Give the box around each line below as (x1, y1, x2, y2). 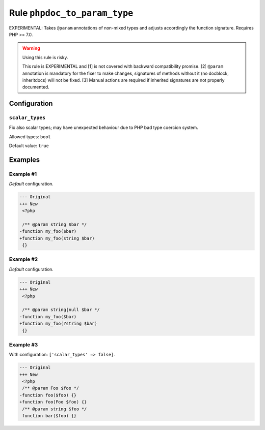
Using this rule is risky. (22, 54, 68, 60)
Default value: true (9, 143, 49, 149)
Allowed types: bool (9, 133, 51, 140)
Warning (22, 45, 40, 51)
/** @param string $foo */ (22, 406, 87, 412)
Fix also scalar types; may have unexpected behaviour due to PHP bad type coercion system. (9, 124, 198, 130)
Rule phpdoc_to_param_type (9, 7, 133, 18)
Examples (9, 155, 40, 164)
